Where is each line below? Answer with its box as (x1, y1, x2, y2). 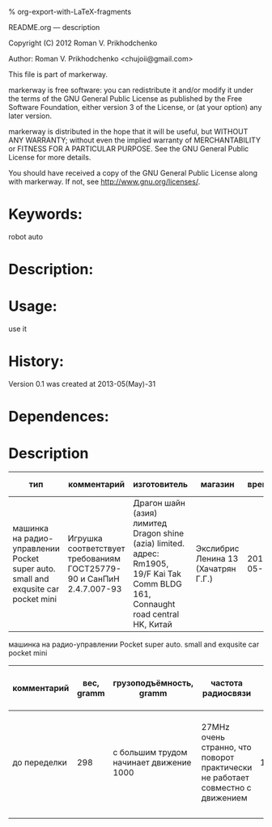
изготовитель (133, 479, 189, 490)
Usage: (8, 297, 58, 316)
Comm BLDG (133, 579, 182, 590)
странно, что (201, 742, 253, 753)
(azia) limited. (133, 538, 185, 549)
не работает (201, 772, 249, 783)
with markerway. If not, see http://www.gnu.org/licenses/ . (8, 177, 201, 186)
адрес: (133, 548, 159, 559)
